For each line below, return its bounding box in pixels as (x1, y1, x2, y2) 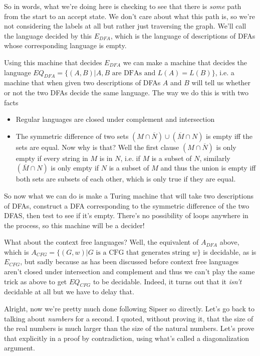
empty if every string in (16, 152, 88, 163)
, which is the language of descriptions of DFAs (110, 30, 255, 41)
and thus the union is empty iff (160, 162, 256, 173)
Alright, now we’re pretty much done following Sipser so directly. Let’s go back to (4, 303, 254, 314)
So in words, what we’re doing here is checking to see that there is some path (4, 1, 241, 11)
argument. (4, 342, 35, 353)
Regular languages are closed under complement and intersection (16, 114, 215, 124)
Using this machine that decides (4, 57, 102, 67)
